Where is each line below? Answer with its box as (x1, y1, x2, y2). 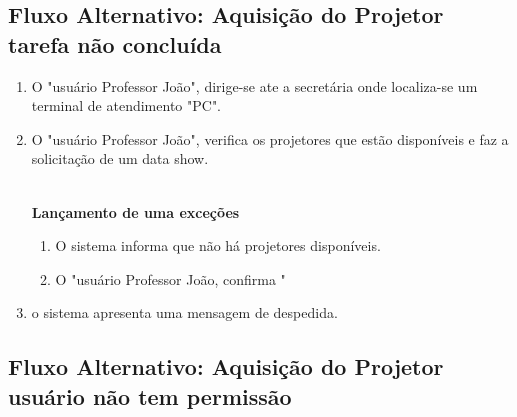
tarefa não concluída (8, 28, 222, 59)
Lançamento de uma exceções (31, 201, 240, 222)
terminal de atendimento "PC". (31, 95, 222, 116)
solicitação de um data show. (31, 148, 209, 169)
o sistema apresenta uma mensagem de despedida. (31, 302, 338, 323)
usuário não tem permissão (8, 380, 292, 411)
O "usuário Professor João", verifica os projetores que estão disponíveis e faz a (31, 128, 509, 149)
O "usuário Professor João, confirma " (55, 268, 286, 289)
